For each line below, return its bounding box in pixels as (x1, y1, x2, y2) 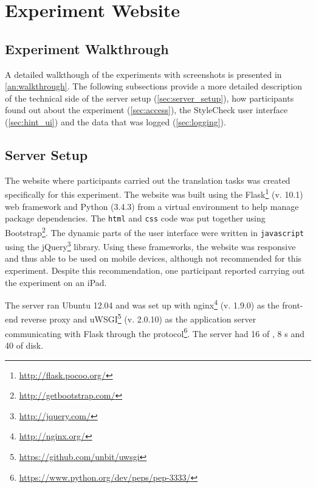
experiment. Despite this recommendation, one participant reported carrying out (5, 264, 305, 276)
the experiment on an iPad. (5, 276, 107, 288)
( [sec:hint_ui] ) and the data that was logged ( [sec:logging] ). (5, 115, 226, 128)
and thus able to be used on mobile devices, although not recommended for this (5, 252, 302, 265)
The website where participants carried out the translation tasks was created (5, 173, 290, 186)
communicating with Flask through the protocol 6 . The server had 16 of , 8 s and (5, 325, 304, 340)
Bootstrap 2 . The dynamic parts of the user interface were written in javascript (5, 224, 304, 239)
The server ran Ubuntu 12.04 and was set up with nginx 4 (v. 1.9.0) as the (5, 297, 280, 311)
